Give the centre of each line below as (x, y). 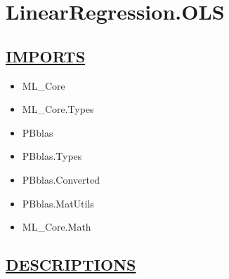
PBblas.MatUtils (58, 203)
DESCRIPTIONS (71, 265)
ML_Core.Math (57, 227)
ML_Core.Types (58, 109)
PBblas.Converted (61, 179)
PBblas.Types (52, 156)
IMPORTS (46, 56)
